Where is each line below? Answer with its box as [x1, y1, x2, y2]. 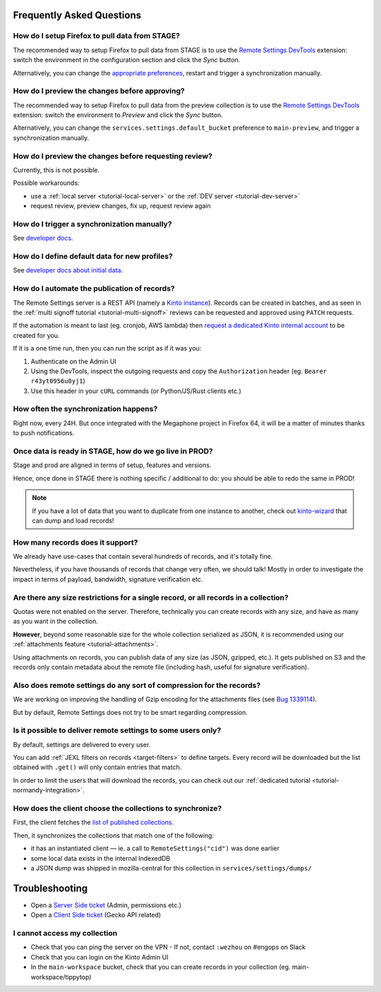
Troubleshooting [13, 882, 88, 894]
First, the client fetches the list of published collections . [13, 818, 174, 827]
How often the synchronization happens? [13, 404, 158, 414]
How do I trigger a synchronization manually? [13, 219, 172, 229]
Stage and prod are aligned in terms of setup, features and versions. [13, 461, 212, 469]
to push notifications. [13, 429, 75, 437]
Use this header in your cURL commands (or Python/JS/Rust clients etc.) [30, 387, 241, 395]
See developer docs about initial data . [13, 266, 123, 274]
